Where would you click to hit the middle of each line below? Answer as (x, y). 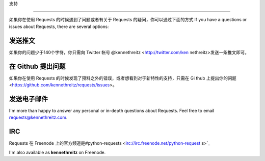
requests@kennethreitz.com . (38, 117)
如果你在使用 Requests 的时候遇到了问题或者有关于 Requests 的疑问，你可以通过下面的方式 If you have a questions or (128, 20)
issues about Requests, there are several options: (59, 27)
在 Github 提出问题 (37, 66)
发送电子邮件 (28, 99)
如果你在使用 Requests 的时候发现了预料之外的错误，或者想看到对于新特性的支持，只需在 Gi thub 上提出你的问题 (123, 78)
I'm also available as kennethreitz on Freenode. (57, 152)
